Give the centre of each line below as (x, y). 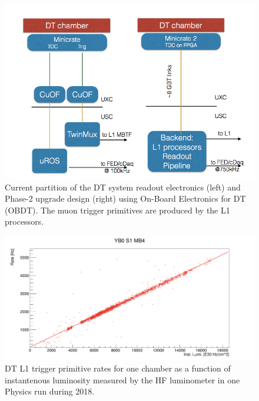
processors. (24, 221)
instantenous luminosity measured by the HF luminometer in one (122, 379)
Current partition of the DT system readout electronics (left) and (123, 187)
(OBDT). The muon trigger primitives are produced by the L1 (117, 210)
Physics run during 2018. (50, 391)
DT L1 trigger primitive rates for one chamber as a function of (118, 368)
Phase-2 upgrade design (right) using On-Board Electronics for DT (125, 198)
